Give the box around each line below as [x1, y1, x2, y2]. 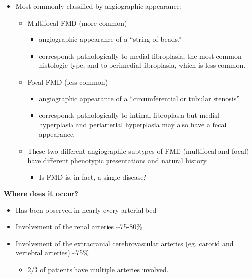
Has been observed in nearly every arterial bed [15, 205, 157, 215]
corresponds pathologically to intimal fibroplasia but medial [39, 110, 219, 120]
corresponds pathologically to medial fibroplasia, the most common [39, 50, 242, 61]
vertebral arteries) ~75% [15, 247, 89, 258]
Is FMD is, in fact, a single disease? [39, 172, 147, 182]
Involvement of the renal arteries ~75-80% [15, 221, 142, 231]
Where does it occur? [4, 188, 78, 198]
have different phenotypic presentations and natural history [27, 155, 207, 165]
